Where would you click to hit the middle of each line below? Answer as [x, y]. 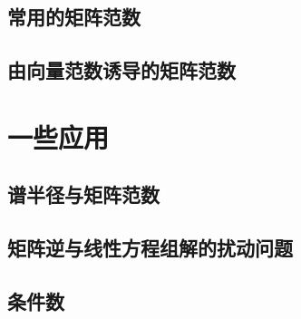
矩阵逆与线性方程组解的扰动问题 [150, 248]
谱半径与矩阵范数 [83, 194]
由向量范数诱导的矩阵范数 [121, 70]
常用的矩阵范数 [74, 17]
